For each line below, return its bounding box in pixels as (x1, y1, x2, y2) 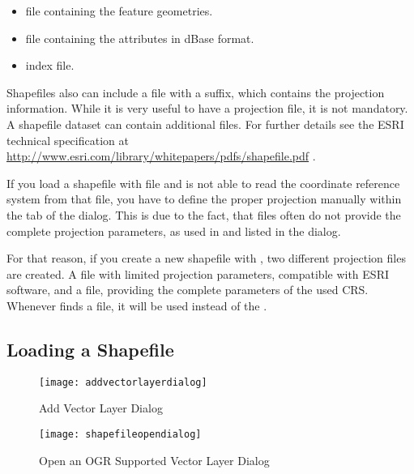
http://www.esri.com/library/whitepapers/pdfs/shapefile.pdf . (6, 147, 316, 164)
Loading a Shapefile (6, 336, 174, 361)
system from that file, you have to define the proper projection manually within (6, 190, 402, 207)
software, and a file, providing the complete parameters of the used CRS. (6, 281, 369, 298)
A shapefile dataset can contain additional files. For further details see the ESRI (6, 115, 404, 132)
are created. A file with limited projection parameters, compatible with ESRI (6, 265, 389, 282)
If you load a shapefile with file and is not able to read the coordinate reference (6, 174, 400, 191)
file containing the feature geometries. (25, 2, 213, 19)
